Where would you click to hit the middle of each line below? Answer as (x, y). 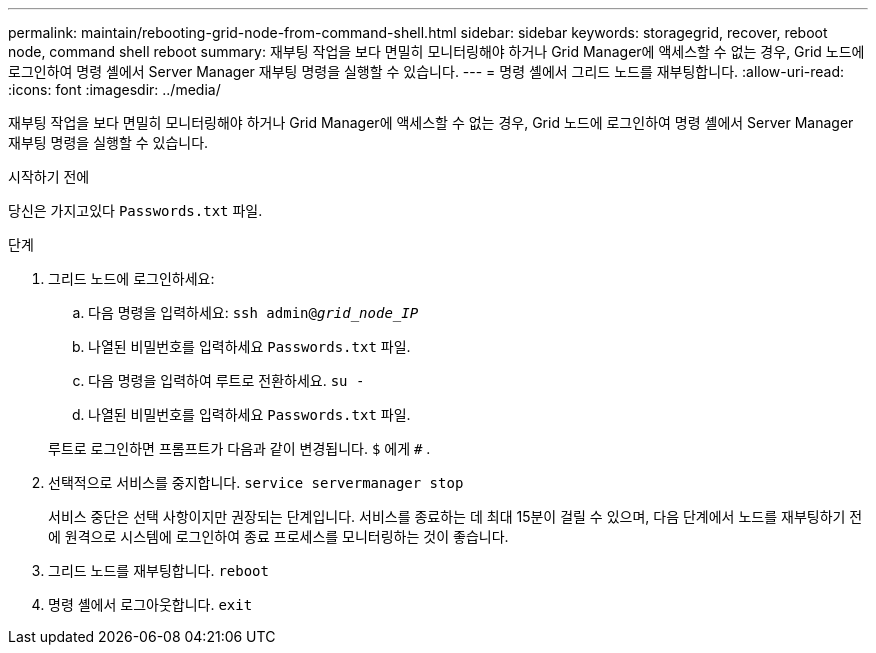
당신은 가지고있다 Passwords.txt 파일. (135, 210)
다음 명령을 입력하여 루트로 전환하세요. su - (226, 380)
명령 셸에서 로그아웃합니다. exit (150, 604)
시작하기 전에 (49, 176)
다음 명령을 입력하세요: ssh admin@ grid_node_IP (253, 312)
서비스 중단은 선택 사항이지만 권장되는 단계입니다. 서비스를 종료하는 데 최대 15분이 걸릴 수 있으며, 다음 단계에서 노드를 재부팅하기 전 (455, 516)
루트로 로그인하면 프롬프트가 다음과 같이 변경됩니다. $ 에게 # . (239, 448)
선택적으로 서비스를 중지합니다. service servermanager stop (256, 482)
